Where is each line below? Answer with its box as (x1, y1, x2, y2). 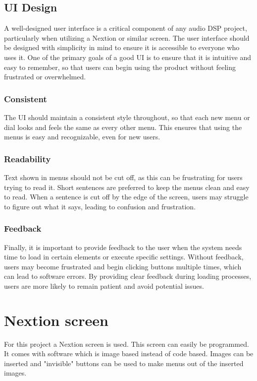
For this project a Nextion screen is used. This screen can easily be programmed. (4, 338, 249, 349)
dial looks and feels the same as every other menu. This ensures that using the (4, 122, 242, 132)
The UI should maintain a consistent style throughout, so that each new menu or (4, 112, 250, 122)
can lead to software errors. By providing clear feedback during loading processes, (4, 271, 252, 281)
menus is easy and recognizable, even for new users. (4, 131, 160, 142)
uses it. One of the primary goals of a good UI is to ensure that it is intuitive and (4, 52, 252, 62)
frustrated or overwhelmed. (4, 71, 86, 82)
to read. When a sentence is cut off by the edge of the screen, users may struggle (4, 191, 249, 202)
